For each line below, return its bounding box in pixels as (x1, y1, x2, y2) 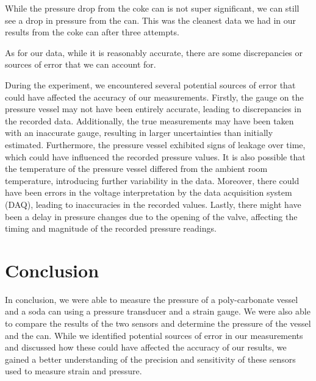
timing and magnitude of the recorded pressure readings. (5, 222, 217, 235)
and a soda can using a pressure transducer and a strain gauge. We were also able (5, 305, 311, 318)
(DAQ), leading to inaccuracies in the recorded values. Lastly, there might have (5, 198, 301, 210)
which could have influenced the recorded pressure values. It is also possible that (5, 150, 306, 163)
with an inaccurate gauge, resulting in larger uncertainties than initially (5, 126, 273, 139)
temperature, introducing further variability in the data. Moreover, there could (5, 174, 300, 187)
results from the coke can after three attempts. (5, 26, 179, 38)
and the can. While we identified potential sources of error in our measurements (5, 329, 303, 341)
